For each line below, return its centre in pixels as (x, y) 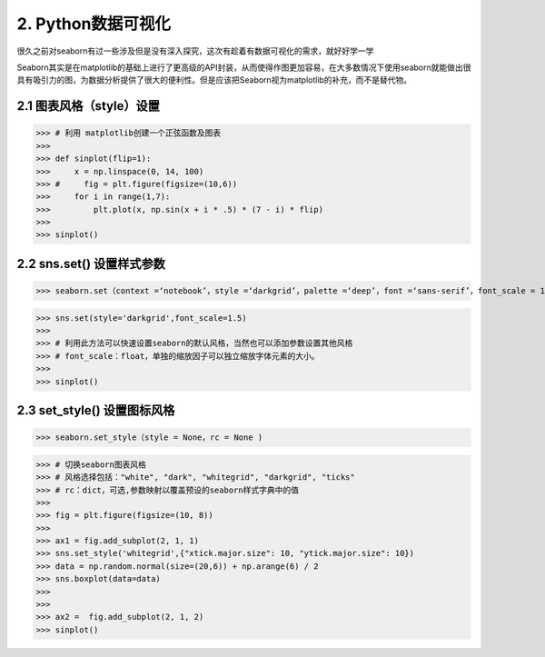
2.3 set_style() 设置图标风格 (96, 410)
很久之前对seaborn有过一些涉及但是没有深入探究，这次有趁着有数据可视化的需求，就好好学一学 (195, 51)
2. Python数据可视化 (94, 24)
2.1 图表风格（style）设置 (89, 106)
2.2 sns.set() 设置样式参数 (91, 264)
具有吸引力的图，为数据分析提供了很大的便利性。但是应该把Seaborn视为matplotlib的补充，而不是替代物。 (214, 80)
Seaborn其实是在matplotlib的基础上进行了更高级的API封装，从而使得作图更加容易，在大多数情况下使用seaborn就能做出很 (244, 67)
